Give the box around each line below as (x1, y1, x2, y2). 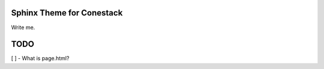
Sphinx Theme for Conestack (11, 8, 123, 18)
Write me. (11, 24, 35, 31)
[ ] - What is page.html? (11, 55, 70, 62)
